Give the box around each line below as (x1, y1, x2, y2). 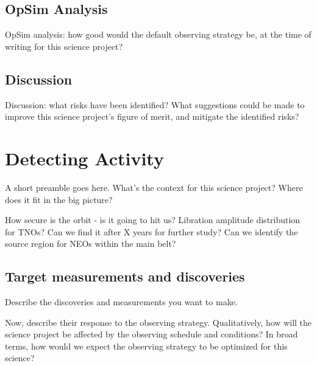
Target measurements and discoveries (5, 267, 245, 286)
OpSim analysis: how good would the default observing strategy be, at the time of (5, 28, 312, 41)
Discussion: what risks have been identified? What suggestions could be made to (5, 98, 305, 111)
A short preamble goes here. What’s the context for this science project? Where (5, 181, 303, 193)
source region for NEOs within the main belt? (5, 237, 176, 250)
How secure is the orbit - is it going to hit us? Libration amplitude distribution (5, 213, 301, 226)
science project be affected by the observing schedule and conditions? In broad (5, 328, 298, 340)
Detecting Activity (5, 145, 164, 170)
